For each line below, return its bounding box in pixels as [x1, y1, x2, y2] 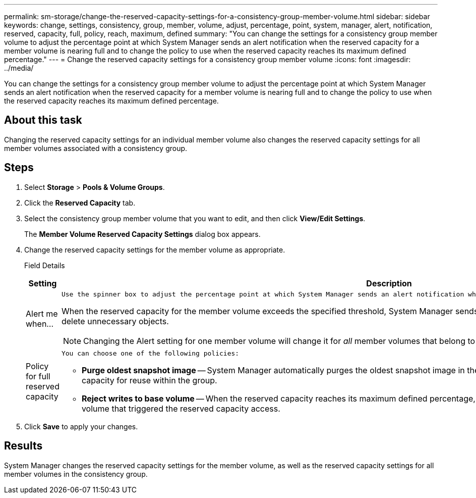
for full [26, 371, 50, 382]
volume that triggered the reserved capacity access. [81, 403, 280, 414]
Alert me [26, 309, 58, 319]
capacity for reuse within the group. [81, 375, 217, 385]
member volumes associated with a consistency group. [4, 143, 188, 153]
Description [366, 278, 412, 288]
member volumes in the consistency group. [4, 469, 148, 478]
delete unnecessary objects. [61, 316, 169, 326]
